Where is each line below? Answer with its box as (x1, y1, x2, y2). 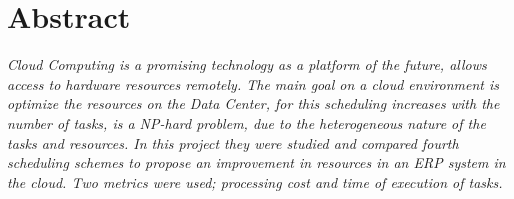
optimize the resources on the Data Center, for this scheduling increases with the (7, 93, 500, 114)
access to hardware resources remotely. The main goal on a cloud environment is (7, 73, 500, 94)
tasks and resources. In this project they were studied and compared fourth (7, 132, 459, 153)
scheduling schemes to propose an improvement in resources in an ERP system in (7, 152, 506, 173)
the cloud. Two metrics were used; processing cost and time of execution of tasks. (7, 171, 503, 192)
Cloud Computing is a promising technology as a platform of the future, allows (7, 54, 487, 75)
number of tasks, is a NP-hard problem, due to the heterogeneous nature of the (7, 112, 486, 133)
